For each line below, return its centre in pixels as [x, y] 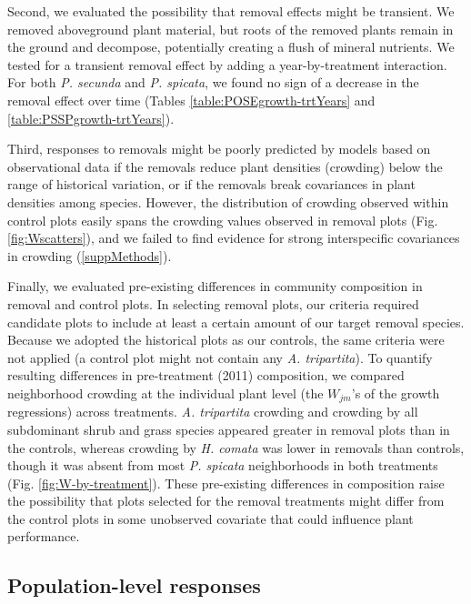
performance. [44, 536]
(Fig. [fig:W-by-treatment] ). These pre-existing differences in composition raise [226, 483]
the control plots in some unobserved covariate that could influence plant [210, 518]
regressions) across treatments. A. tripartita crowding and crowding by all [213, 412]
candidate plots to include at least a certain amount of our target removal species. [236, 322]
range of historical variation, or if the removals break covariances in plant [211, 184]
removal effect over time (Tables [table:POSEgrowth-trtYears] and [191, 100]
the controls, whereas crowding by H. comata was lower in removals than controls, [236, 447]
